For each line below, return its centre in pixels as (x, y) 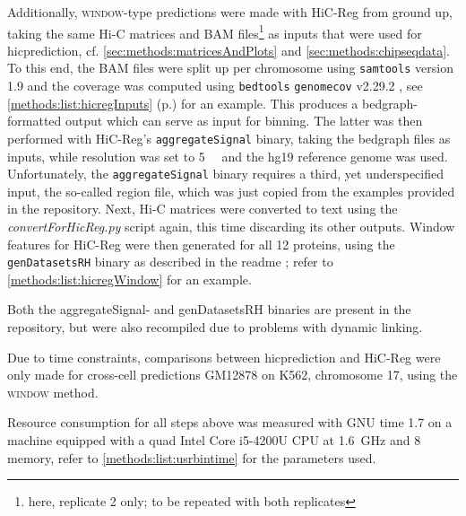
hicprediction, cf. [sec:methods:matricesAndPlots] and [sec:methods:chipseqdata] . (229, 50)
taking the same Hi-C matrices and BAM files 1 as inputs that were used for (215, 31)
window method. (53, 392)
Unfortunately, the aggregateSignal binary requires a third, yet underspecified (226, 174)
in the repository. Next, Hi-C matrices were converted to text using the (203, 209)
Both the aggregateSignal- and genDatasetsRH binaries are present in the (209, 309)
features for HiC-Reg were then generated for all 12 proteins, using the (201, 244)
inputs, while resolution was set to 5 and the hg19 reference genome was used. (228, 156)
